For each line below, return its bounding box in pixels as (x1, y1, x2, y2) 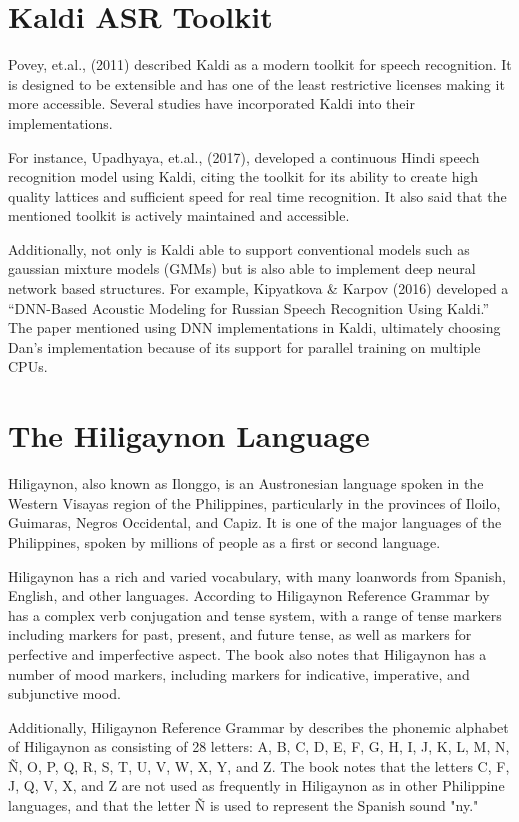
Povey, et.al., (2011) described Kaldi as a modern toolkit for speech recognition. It (8, 54, 512, 75)
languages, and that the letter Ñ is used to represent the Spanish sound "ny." (8, 795, 479, 816)
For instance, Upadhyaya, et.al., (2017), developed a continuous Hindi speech (8, 146, 480, 167)
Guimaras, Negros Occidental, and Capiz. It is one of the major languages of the (8, 512, 502, 533)
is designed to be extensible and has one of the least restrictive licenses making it (8, 73, 505, 94)
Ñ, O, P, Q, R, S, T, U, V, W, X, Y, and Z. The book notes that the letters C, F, (8, 755, 510, 776)
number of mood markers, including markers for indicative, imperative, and (8, 663, 470, 684)
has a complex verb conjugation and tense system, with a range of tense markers (8, 604, 502, 625)
